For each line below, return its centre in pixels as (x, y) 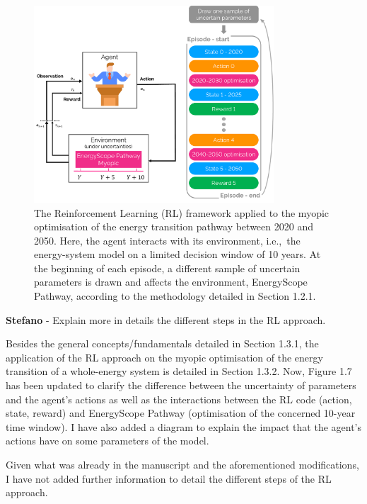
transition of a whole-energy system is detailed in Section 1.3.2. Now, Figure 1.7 (179, 371)
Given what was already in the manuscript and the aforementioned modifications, (182, 464)
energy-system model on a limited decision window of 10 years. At (177, 254)
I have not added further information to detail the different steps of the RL (169, 478)
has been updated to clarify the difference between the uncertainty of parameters (181, 385)
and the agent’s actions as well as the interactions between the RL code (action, (179, 399)
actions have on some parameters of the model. (107, 441)
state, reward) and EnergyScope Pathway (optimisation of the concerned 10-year (181, 413)
